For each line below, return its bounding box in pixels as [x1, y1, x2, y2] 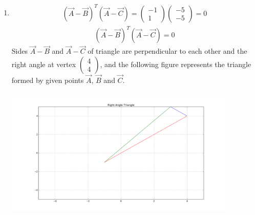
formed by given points [11, 75, 84, 85]
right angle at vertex [11, 58, 76, 69]
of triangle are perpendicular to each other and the [88, 46, 247, 56]
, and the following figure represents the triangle [100, 58, 251, 69]
